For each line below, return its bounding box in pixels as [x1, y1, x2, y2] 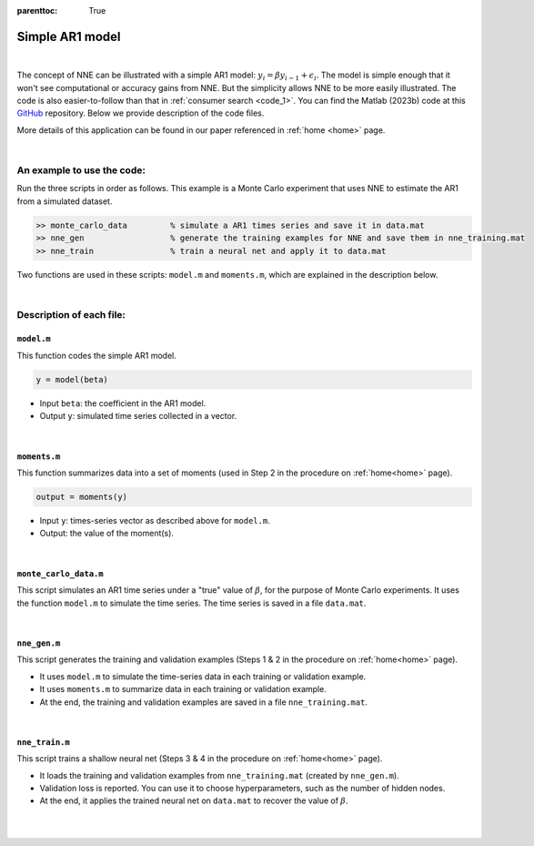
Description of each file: [16, 308, 126, 321]
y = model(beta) [35, 374, 109, 384]
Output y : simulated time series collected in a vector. [39, 411, 237, 422]
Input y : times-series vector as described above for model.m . [39, 515, 270, 525]
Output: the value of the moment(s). [39, 528, 175, 539]
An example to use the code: [16, 164, 146, 177]
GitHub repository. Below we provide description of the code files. [16, 107, 265, 118]
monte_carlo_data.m [16, 568, 104, 578]
